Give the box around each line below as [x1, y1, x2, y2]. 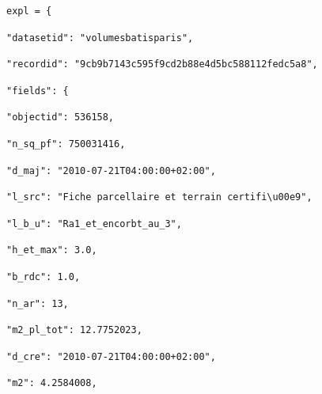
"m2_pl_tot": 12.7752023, [6, 324, 142, 336]
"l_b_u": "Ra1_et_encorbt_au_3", [6, 218, 182, 229]
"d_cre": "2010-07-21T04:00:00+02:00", [6, 350, 216, 362]
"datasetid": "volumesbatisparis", [6, 32, 194, 44]
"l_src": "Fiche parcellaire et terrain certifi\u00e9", [6, 191, 313, 203]
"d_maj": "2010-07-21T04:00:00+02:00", [6, 165, 216, 176]
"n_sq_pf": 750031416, [6, 138, 126, 150]
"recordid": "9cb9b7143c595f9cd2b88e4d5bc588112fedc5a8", [6, 59, 318, 70]
